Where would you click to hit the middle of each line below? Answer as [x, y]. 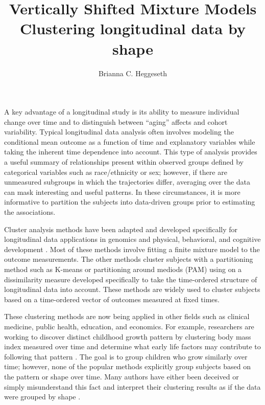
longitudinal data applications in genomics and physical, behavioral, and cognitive [132, 239]
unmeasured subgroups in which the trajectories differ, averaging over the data [127, 182]
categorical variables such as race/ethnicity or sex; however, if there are [116, 172]
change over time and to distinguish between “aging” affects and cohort [116, 121]
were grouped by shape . [42, 397]
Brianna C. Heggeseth [133, 73]
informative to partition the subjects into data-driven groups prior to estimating [130, 202]
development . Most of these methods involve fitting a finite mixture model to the [132, 249]
